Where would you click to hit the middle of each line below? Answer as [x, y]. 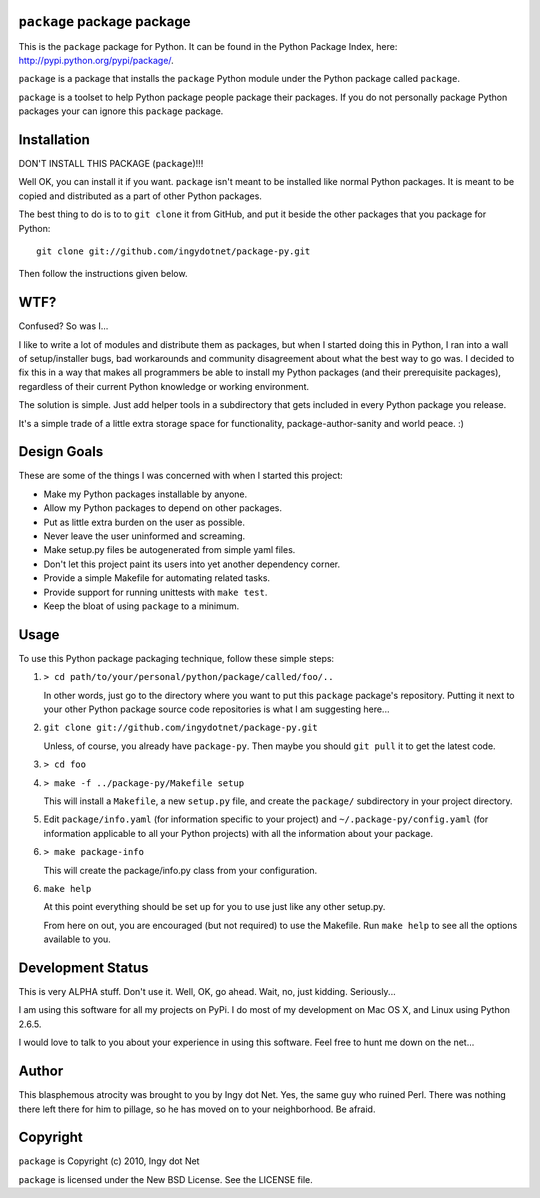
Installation [54, 139]
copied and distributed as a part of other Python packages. [140, 196]
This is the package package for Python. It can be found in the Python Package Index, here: [208, 46]
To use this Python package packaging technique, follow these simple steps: [176, 658]
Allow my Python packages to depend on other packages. [163, 508]
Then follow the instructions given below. [103, 274]
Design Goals [61, 451]
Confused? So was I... [63, 326]
